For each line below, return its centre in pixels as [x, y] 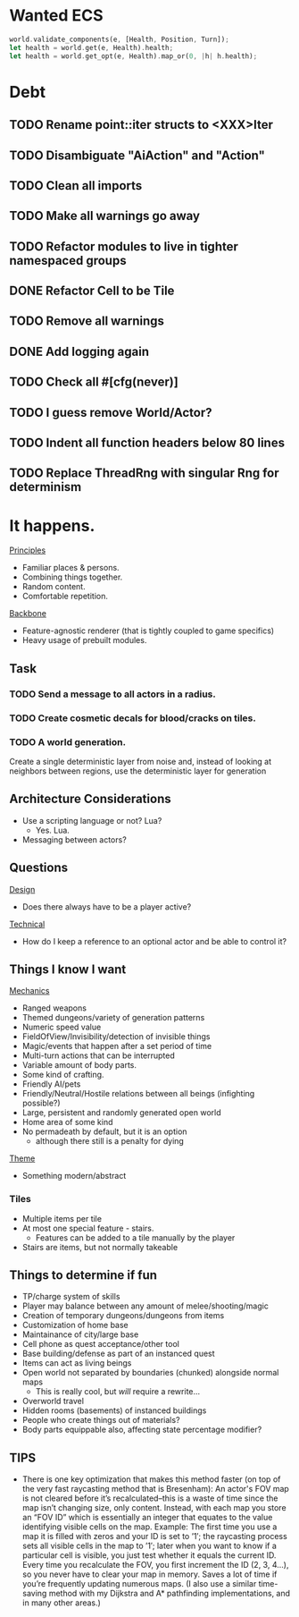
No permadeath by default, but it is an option [104, 1131]
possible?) [41, 1103]
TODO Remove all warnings [87, 322]
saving [34, 1594]
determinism [46, 487]
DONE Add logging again [79, 351]
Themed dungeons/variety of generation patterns [113, 1018]
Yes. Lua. [52, 830]
